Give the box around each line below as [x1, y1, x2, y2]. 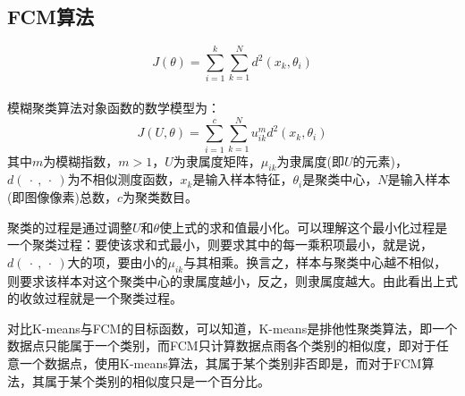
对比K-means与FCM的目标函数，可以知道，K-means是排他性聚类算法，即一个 [7, 318, 458, 337]
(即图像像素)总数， [7, 188, 117, 206]
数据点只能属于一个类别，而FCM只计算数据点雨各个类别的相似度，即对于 [7, 336, 436, 355]
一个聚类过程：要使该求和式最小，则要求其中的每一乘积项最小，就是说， [7, 235, 433, 254]
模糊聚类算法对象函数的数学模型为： [7, 97, 220, 116]
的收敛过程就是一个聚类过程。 [7, 289, 182, 308]
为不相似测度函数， [67, 170, 181, 189]
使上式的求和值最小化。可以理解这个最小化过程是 [159, 217, 448, 236]
